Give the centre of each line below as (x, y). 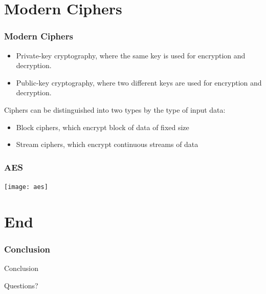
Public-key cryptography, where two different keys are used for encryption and (139, 82)
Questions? (21, 285)
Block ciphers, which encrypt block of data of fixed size (103, 127)
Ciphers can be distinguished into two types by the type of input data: (115, 109)
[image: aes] (26, 187)
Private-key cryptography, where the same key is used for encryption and (131, 55)
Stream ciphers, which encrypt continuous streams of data (107, 144)
